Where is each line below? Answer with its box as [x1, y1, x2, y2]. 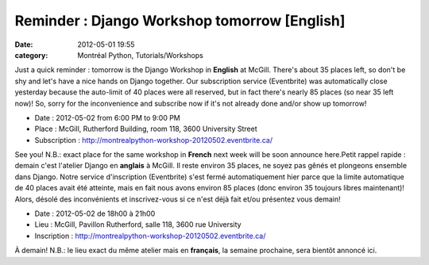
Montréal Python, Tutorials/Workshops [77, 50, 204, 60]
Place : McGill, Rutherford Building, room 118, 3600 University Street [34, 124, 257, 134]
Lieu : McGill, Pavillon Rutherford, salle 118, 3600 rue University [34, 220, 242, 229]
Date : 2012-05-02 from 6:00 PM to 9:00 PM [34, 113, 180, 122]
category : [14, 50, 48, 60]
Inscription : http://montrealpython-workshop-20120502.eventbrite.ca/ [34, 231, 266, 240]
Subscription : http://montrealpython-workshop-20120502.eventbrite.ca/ [34, 135, 273, 144]
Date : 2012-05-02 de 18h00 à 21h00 [34, 209, 156, 218]
